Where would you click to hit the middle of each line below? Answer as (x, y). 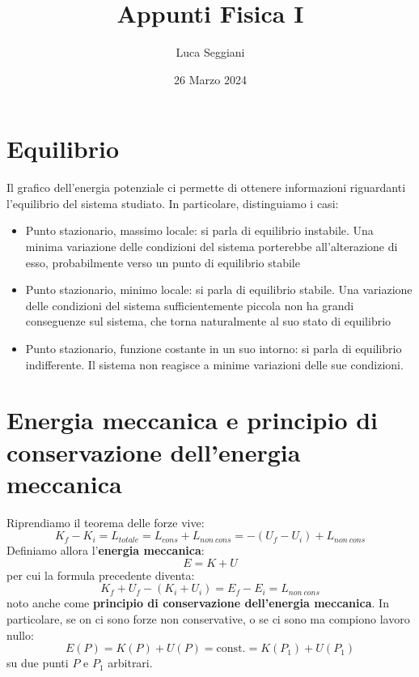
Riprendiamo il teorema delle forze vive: (106, 522)
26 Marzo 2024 (210, 79)
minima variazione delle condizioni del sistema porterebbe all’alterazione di (212, 247)
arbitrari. (130, 663)
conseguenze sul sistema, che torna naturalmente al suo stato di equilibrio (208, 321)
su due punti (38, 663)
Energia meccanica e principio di (193, 420)
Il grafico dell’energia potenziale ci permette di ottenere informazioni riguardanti (206, 187)
